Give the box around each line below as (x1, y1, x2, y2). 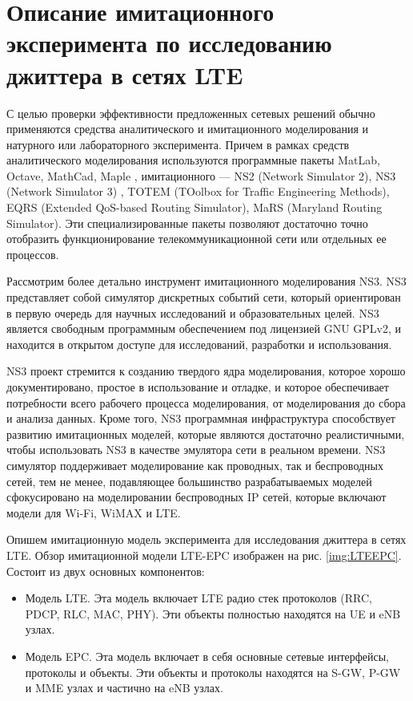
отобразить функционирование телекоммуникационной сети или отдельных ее (6, 230, 387, 247)
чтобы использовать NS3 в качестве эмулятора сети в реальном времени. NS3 (6, 441, 386, 458)
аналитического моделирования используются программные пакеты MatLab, (6, 152, 380, 168)
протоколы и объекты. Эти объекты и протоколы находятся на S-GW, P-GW (25, 663, 401, 680)
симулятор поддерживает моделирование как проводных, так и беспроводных (6, 456, 383, 473)
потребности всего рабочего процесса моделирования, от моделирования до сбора (6, 394, 406, 411)
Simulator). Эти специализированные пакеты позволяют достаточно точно (6, 214, 368, 231)
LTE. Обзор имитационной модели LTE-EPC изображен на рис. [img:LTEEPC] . (6, 546, 402, 563)
